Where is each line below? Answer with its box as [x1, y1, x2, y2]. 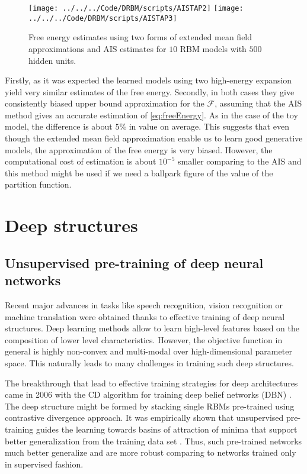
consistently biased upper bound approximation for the [5, 97, 204, 109]
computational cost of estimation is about [5, 155, 156, 167]
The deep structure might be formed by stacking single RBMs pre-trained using [5, 399, 295, 412]
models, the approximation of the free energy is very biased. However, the [5, 143, 273, 156]
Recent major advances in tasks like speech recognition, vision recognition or [5, 299, 283, 311]
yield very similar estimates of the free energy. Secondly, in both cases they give [5, 85, 295, 98]
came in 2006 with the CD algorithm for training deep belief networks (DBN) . [5, 388, 292, 401]
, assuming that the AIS [215, 97, 302, 109]
